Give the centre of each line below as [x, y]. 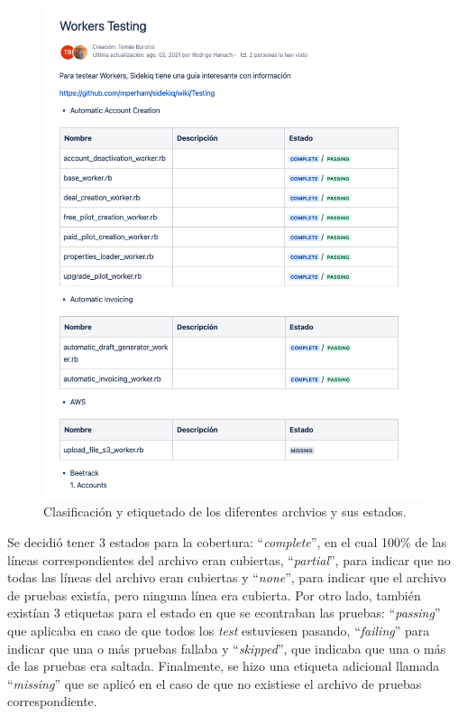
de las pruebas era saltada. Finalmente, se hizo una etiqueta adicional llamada [224, 666]
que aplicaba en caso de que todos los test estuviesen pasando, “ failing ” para [219, 630]
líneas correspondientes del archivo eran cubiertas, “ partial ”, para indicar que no [229, 559]
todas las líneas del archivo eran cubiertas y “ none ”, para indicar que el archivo [227, 577]
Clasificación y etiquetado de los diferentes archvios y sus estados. [225, 511]
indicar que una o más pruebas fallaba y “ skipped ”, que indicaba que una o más [227, 648]
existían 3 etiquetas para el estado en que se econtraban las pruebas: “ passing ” [224, 613]
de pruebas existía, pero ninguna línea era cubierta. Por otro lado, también [214, 595]
